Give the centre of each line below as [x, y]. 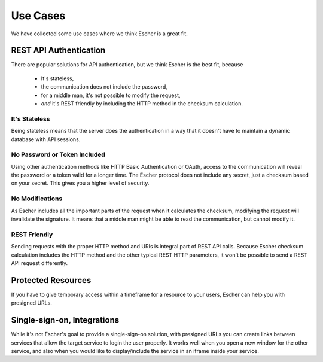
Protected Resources [51, 280]
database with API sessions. [46, 139]
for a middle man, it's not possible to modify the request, [111, 95]
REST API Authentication [58, 51]
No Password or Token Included [58, 154]
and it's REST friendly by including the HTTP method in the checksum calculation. [142, 104]
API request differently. [39, 263]
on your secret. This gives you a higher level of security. [80, 183]
